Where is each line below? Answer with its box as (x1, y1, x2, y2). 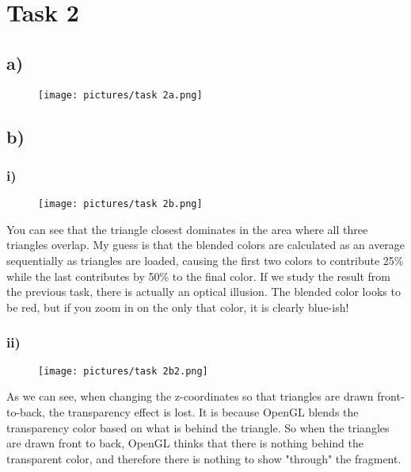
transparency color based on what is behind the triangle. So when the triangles (6, 419, 390, 436)
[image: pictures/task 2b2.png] (38, 365, 208, 377)
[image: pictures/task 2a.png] (38, 89, 203, 101)
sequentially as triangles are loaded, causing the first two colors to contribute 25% (6, 252, 404, 269)
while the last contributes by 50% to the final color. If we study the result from (6, 267, 391, 284)
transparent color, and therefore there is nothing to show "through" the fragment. (6, 450, 401, 466)
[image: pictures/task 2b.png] (38, 198, 203, 210)
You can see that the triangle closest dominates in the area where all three (6, 221, 368, 237)
